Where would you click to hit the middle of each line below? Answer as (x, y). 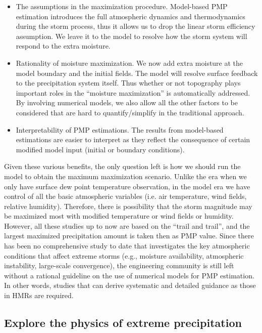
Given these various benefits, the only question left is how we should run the (122, 166)
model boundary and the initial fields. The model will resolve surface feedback (137, 73)
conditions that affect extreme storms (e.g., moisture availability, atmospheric (124, 255)
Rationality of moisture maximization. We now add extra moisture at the (129, 63)
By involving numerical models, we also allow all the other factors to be (127, 102)
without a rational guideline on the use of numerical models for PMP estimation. (129, 275)
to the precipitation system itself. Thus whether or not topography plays (128, 83)
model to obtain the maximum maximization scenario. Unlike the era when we (125, 176)
